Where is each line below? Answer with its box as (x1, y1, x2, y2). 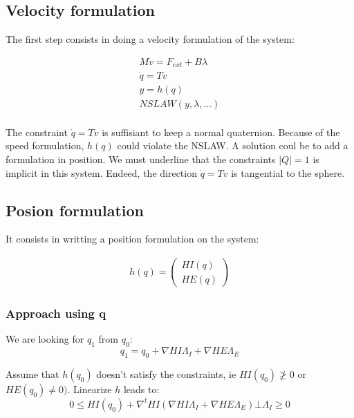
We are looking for (6, 332, 84, 346)
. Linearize (67, 381, 112, 396)
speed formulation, (6, 138, 84, 153)
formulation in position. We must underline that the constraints (6, 152, 276, 167)
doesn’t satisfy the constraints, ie (96, 366, 236, 381)
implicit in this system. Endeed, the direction (6, 165, 197, 180)
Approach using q (6, 304, 106, 321)
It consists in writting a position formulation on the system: (6, 231, 259, 246)
